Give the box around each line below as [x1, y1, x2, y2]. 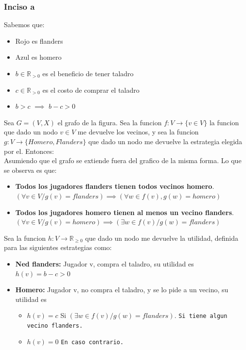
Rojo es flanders [15, 35, 63, 46]
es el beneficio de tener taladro [42, 68, 134, 78]
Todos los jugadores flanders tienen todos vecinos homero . [15, 181, 214, 191]
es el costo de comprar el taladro [42, 84, 140, 95]
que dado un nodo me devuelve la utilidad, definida [85, 233, 238, 243]
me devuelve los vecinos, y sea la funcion [77, 127, 199, 137]
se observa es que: [4, 165, 57, 175]
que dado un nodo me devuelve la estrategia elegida [88, 136, 243, 146]
